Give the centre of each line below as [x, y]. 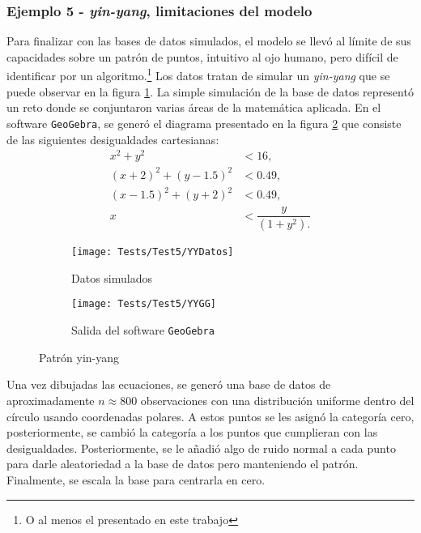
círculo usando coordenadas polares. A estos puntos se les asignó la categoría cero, [210, 416]
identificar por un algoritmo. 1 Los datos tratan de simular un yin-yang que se [198, 75]
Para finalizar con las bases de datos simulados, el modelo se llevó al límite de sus [209, 41]
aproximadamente [51, 400]
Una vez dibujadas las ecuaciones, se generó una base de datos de [169, 384]
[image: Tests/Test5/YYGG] [144, 304]
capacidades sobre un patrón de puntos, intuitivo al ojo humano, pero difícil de [202, 56]
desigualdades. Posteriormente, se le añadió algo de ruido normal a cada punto [201, 448]
